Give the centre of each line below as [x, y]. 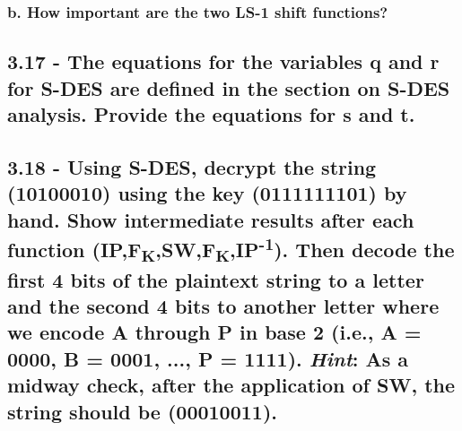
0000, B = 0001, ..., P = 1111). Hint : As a [208, 358]
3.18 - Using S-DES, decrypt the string [192, 166]
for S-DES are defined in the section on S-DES [229, 87]
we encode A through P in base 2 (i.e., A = [214, 332]
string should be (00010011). [142, 411]
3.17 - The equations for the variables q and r [223, 61]
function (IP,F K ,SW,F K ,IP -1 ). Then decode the [231, 249]
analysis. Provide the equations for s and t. [211, 114]
